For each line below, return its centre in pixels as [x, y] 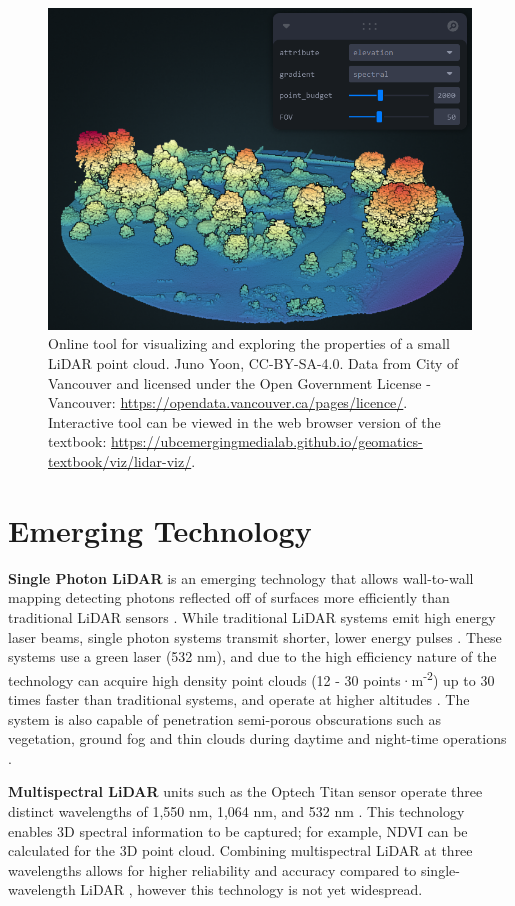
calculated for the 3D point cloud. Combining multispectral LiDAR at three [240, 850]
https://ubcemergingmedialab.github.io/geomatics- [267, 441]
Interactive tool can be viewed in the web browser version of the [244, 421]
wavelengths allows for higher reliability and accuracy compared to [212, 869]
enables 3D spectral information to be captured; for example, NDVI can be [238, 830]
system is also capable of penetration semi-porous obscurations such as [224, 718]
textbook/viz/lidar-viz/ [120, 461]
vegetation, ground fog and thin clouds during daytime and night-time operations [257, 738]
